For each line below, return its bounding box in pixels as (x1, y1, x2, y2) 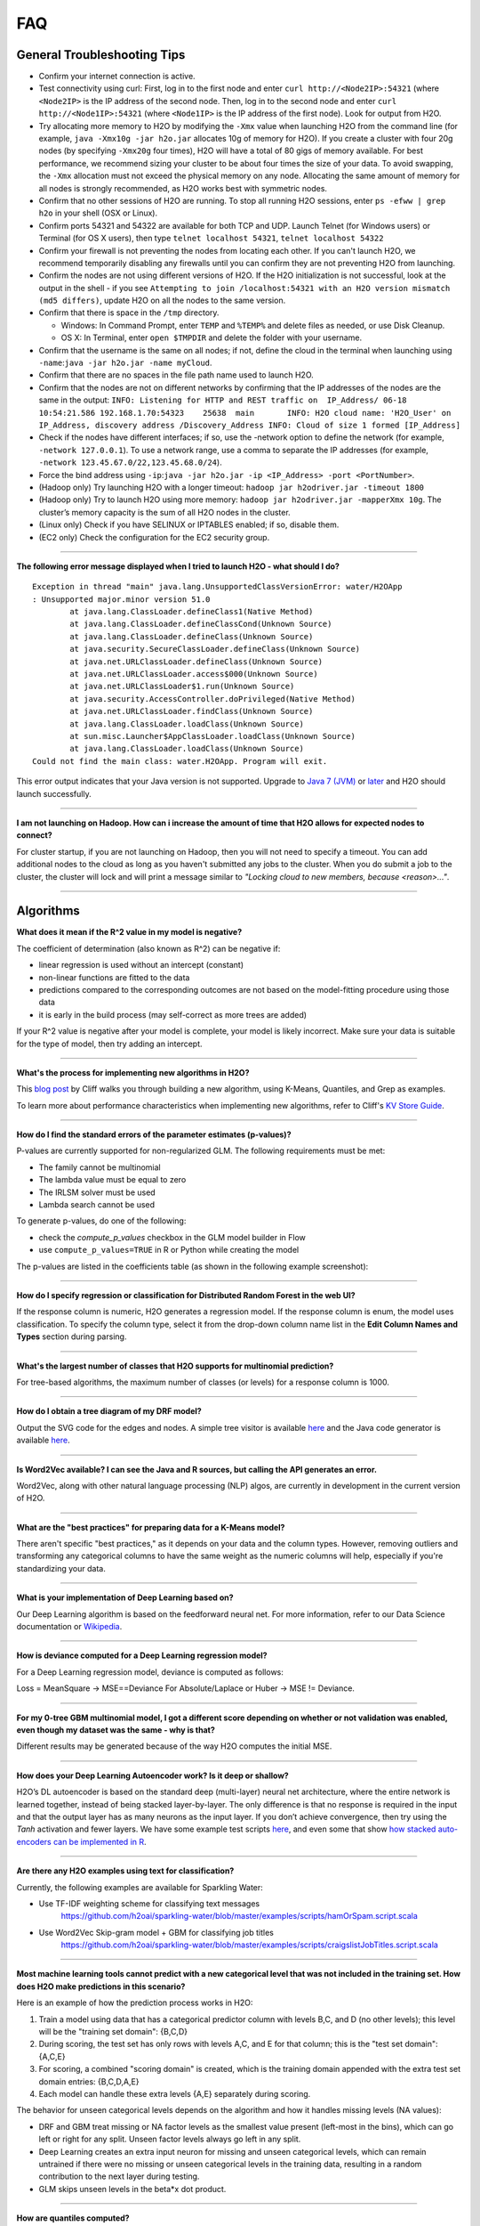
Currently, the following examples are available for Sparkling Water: (16, 1881, 264, 1892)
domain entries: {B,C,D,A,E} (38, 2076, 140, 2087)
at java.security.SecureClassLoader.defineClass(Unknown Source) (69, 644, 361, 654)
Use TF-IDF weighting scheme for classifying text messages (38, 1897, 260, 1909)
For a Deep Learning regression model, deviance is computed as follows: (16, 1666, 284, 1678)
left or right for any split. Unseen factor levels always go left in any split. (38, 2133, 301, 2145)
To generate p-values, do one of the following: (16, 1215, 187, 1226)
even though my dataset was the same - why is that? (16, 1724, 215, 1735)
